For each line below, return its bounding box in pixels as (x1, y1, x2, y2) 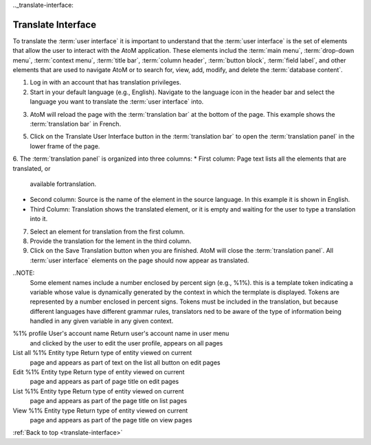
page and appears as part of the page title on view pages (30, 415, 192, 424)
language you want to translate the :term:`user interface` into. (30, 98, 204, 106)
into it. (30, 215, 48, 223)
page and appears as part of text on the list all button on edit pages (30, 358, 221, 367)
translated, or (12, 164, 51, 172)
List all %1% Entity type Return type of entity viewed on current (12, 349, 192, 357)
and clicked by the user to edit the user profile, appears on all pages (30, 339, 223, 347)
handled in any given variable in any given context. (30, 317, 174, 326)
